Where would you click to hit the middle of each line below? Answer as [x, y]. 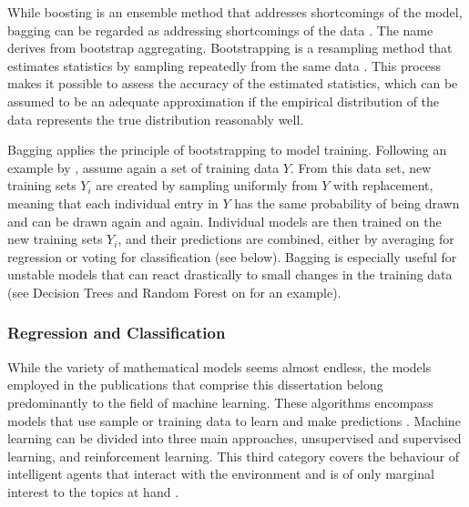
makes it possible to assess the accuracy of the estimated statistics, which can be [233, 83]
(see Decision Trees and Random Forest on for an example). [174, 292]
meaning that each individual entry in [113, 203]
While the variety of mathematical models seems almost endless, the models [219, 366]
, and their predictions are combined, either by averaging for [286, 239]
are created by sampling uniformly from [207, 185]
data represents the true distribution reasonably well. [156, 119]
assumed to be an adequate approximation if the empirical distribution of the [224, 101]
